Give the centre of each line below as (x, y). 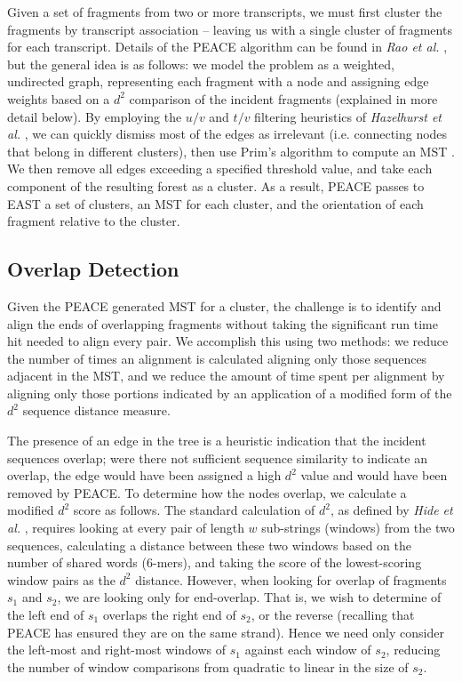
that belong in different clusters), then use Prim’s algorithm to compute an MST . (231, 151)
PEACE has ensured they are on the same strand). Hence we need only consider (226, 632)
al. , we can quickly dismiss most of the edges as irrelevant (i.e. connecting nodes (227, 134)
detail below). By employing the (95, 116)
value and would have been (374, 475)
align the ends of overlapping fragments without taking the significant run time (223, 323)
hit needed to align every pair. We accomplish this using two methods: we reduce (228, 341)
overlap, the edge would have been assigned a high (144, 475)
